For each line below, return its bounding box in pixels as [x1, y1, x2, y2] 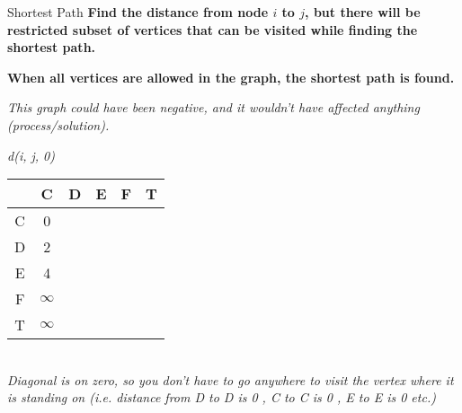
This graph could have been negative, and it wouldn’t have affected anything [7, 98, 420, 117]
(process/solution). [7, 115, 110, 134]
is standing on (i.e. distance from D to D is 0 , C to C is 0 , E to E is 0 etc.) [7, 388, 436, 407]
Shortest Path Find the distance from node [7, 3, 269, 21]
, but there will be [305, 3, 421, 21]
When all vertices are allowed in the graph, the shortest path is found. [7, 67, 455, 86]
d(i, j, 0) [7, 145, 55, 164]
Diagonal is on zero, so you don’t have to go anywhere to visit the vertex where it [7, 370, 454, 389]
